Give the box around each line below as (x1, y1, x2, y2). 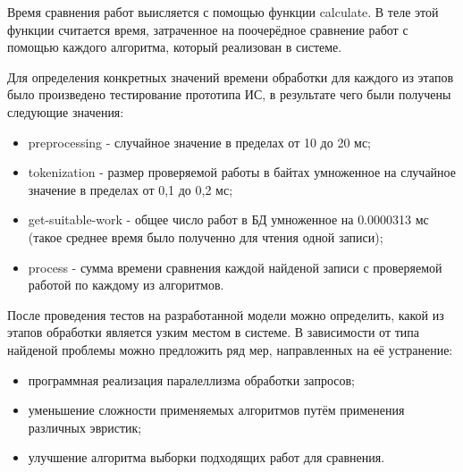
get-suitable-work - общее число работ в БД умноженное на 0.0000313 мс (28, 210, 429, 229)
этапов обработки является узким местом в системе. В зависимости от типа (7, 323, 420, 341)
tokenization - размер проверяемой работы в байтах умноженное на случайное (28, 163, 456, 181)
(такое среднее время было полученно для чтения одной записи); (28, 227, 383, 246)
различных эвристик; (28, 417, 142, 436)
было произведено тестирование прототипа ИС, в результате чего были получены (7, 85, 451, 104)
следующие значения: (7, 102, 124, 121)
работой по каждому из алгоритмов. (28, 275, 224, 294)
